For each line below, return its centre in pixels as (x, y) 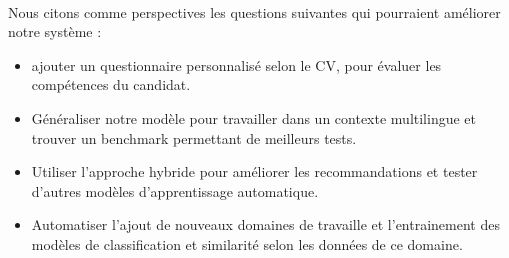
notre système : (55, 31)
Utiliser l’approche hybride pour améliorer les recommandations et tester (254, 171)
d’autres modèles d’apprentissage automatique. (175, 190)
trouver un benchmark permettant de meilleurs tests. (194, 137)
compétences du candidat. (111, 84)
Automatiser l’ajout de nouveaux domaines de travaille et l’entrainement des (265, 224)
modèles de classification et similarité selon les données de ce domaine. (247, 243)
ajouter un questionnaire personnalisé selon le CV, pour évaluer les (236, 64)
